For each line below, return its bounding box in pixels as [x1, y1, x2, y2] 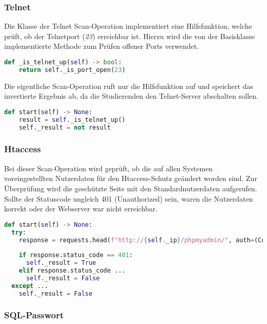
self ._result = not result [18, 123, 111, 131]
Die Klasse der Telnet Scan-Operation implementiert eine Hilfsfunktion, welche [4, 21, 252, 31]
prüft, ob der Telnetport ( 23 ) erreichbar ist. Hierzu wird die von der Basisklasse [4, 30, 255, 41]
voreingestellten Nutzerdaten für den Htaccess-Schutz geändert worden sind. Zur [4, 173, 257, 184]
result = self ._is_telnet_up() [18, 116, 126, 123]
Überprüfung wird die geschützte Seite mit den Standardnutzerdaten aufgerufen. [4, 183, 257, 193]
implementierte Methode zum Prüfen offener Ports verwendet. [4, 41, 199, 51]
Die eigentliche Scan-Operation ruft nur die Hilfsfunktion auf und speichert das [4, 80, 253, 91]
